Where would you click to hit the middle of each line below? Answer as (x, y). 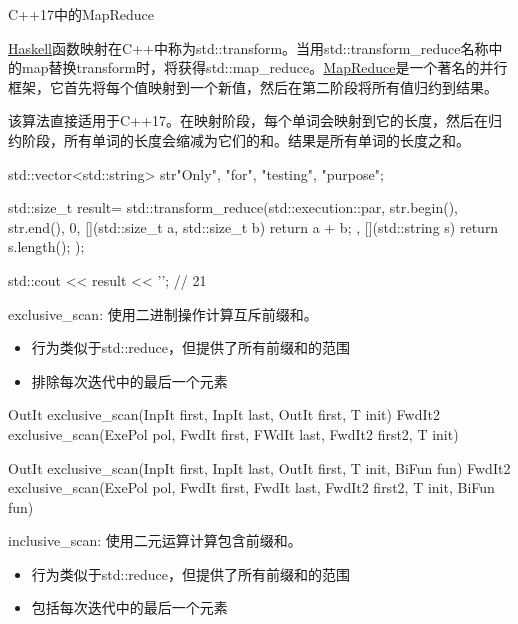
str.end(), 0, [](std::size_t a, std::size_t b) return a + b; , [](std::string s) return (253, 226)
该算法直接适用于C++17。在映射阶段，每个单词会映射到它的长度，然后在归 (255, 120)
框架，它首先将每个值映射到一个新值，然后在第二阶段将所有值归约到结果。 (253, 86)
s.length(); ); (46, 246)
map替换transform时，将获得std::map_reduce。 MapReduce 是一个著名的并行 (264, 67)
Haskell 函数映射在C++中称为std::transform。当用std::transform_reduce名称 (248, 47)
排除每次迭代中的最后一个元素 (129, 380)
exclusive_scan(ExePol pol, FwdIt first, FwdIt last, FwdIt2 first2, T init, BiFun (251, 487)
